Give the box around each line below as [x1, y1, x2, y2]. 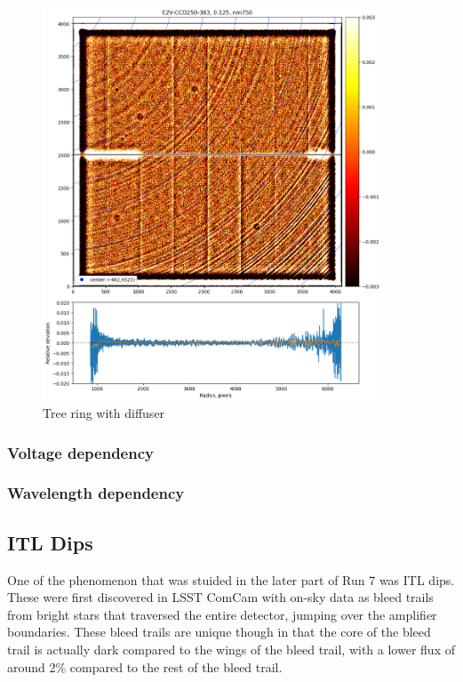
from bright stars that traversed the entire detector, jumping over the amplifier [7, 605, 437, 623]
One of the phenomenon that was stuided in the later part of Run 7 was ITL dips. [7, 570, 455, 589]
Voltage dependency [7, 441, 154, 463]
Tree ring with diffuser [43, 404, 165, 422]
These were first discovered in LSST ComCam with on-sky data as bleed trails [7, 588, 434, 606]
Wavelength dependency [7, 482, 185, 504]
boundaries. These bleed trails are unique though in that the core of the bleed [7, 622, 431, 641]
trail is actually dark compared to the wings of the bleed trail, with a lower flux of [7, 639, 455, 658]
